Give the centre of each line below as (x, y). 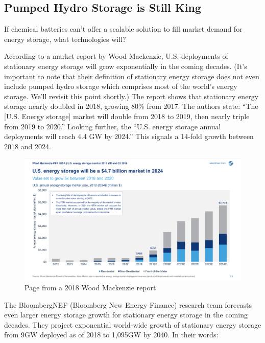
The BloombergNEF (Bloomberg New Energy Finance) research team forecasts (128, 304)
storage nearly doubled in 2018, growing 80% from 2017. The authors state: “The (131, 106)
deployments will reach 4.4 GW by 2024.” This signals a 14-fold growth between (129, 136)
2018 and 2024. (28, 146)
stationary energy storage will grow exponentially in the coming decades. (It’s (126, 66)
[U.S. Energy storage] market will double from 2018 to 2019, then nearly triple (127, 116)
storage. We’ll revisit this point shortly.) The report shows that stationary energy (131, 96)
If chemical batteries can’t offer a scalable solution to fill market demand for (123, 29)
